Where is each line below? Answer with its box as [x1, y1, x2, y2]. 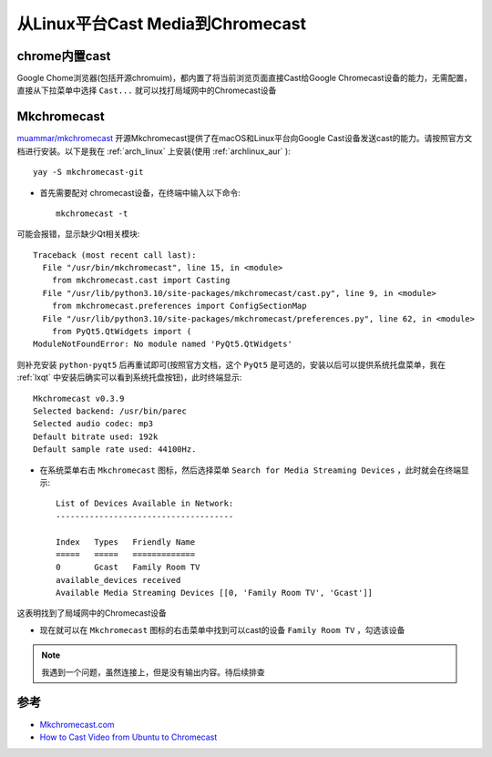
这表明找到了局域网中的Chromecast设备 [16, 608, 168, 619]
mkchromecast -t [56, 208, 128, 219]
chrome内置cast [16, 48, 111, 64]
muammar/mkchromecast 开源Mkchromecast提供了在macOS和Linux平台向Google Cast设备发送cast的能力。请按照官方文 [16, 133, 473, 144]
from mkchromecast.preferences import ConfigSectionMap [51, 301, 307, 312]
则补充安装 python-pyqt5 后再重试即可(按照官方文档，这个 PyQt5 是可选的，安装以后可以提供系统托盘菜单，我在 [16, 359, 446, 370]
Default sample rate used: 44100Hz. [33, 445, 197, 455]
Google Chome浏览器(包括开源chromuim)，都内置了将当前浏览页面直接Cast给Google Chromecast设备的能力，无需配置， [16, 73, 473, 84]
